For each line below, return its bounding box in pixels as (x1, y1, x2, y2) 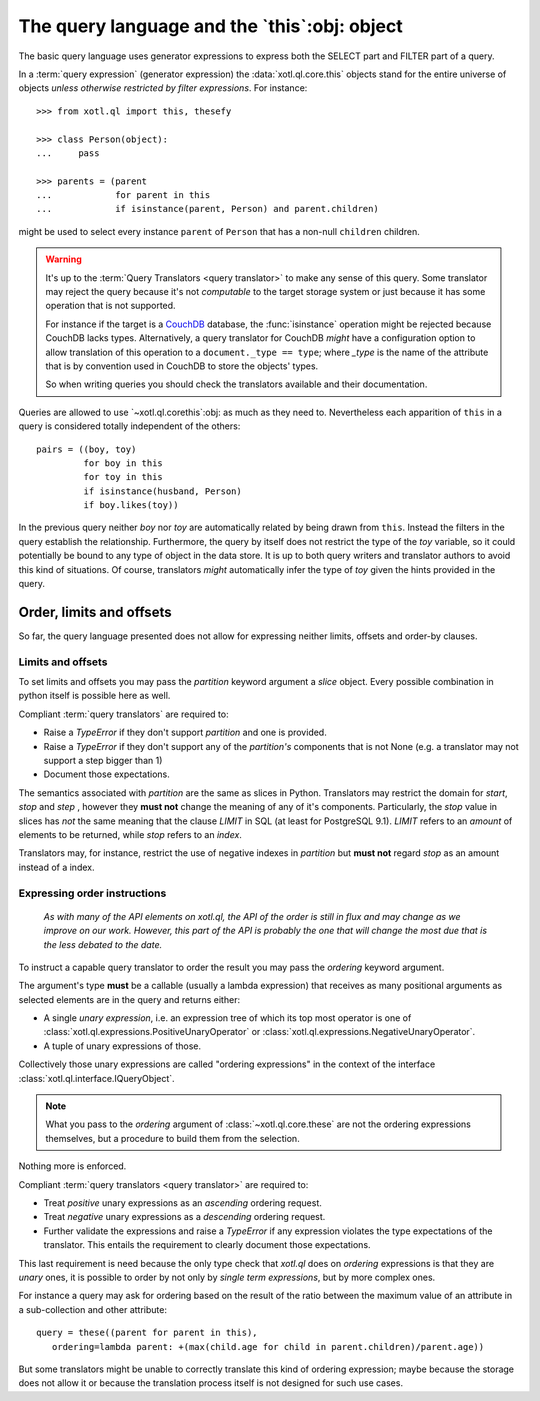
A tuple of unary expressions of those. (43, 1040, 202, 1052)
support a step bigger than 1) (43, 755, 163, 767)
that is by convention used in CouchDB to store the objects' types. (45, 360, 319, 372)
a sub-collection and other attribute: (18, 1303, 167, 1315)
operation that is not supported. (45, 300, 176, 312)
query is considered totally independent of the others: (18, 420, 241, 432)
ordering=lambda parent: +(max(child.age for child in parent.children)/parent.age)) (51, 1341, 485, 1352)
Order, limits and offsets (18, 603, 172, 620)
